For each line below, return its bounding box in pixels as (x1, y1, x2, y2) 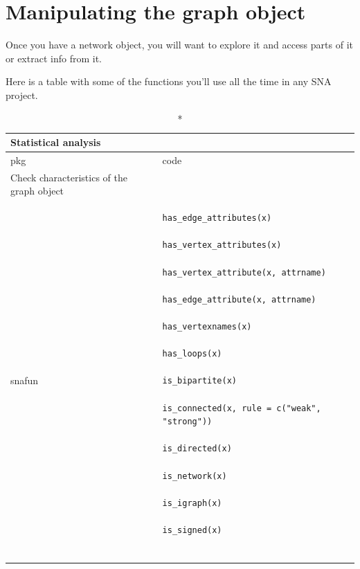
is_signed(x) (162, 525, 222, 535)
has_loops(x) (162, 349, 222, 359)
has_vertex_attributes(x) (162, 240, 282, 251)
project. (6, 87, 38, 102)
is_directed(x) (162, 444, 232, 454)
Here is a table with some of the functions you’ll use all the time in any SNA (6, 74, 332, 89)
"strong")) (162, 417, 213, 427)
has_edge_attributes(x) (162, 213, 272, 224)
